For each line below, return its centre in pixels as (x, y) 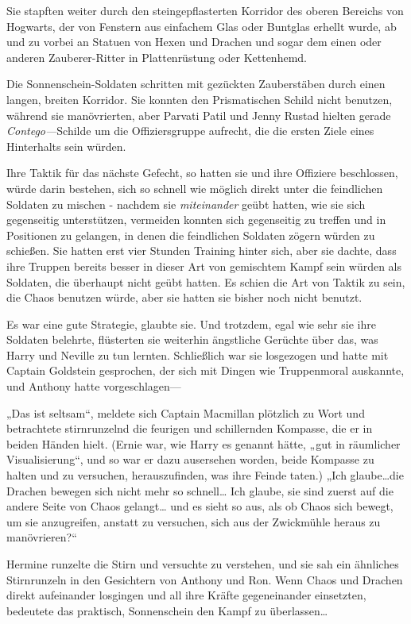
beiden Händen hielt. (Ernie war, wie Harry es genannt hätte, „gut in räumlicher (204, 443)
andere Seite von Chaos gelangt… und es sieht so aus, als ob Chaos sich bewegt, (200, 506)
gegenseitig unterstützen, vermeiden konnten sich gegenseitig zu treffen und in (196, 220)
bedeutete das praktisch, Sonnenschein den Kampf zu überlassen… (167, 610)
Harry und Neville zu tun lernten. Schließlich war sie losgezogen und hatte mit (198, 354)
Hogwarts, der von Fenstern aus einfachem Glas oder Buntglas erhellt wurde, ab (202, 26)
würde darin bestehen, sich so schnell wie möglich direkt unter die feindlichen (195, 188)
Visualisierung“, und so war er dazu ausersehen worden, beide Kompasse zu (190, 459)
